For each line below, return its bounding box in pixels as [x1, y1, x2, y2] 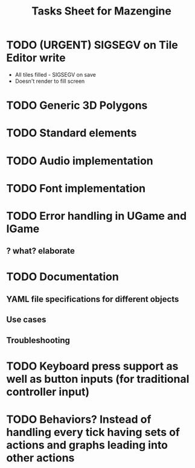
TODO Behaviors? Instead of [6, 412, 152, 426]
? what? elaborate [6, 246, 75, 256]
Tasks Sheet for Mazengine [31, 4, 172, 18]
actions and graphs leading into [6, 438, 168, 452]
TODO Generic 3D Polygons [6, 98, 148, 112]
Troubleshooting [6, 335, 71, 345]
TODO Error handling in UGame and [6, 209, 187, 223]
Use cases [6, 315, 46, 325]
